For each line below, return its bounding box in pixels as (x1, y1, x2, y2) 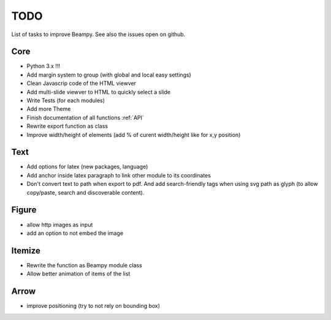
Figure (11, 205, 37, 215)
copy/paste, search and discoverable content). (26, 188, 145, 196)
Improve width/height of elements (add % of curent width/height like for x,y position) (26, 131, 241, 138)
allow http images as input (26, 221, 93, 228)
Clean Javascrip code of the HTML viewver (26, 80, 137, 87)
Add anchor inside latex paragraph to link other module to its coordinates (26, 171, 211, 179)
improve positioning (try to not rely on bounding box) (26, 302, 161, 310)
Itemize (11, 245, 41, 256)
